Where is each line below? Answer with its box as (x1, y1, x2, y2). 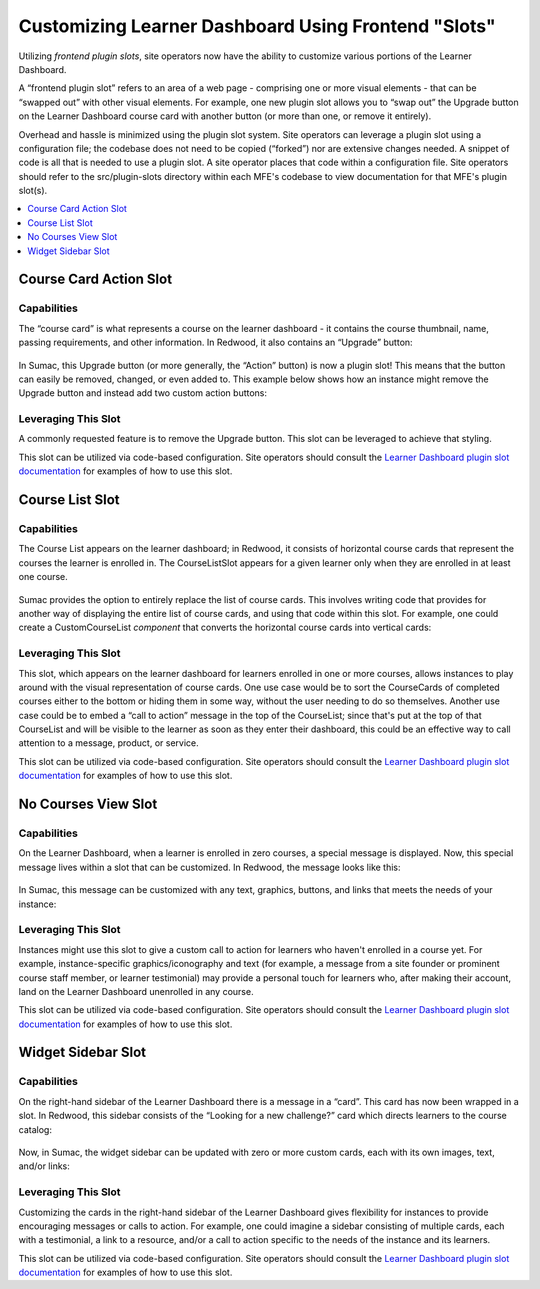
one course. (18, 571, 69, 583)
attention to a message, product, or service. (18, 737, 199, 749)
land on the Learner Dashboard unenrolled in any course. (18, 985, 254, 997)
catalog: (18, 1123, 52, 1135)
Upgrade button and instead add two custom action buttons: (18, 387, 268, 399)
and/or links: (18, 1160, 70, 1172)
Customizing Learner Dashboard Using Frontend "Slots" (18, 15, 496, 37)
